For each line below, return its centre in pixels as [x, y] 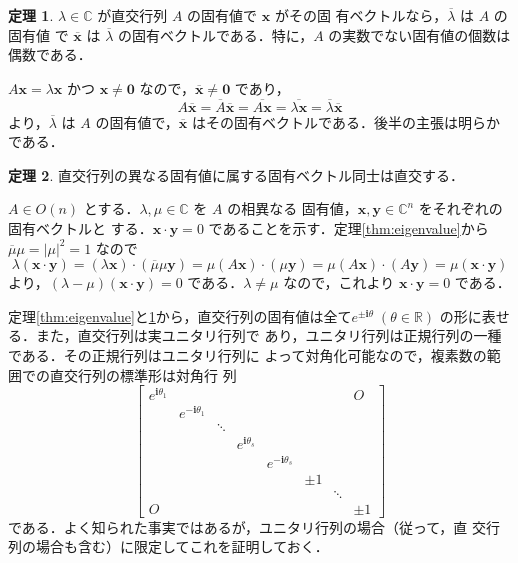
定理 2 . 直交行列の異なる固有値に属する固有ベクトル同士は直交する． [236, 174]
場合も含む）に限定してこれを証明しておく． [182, 546]
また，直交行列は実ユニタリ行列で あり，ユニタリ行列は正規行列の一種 [268, 335]
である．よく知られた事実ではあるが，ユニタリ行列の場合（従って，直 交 [247, 526]
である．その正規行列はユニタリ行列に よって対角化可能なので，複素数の [247, 354]
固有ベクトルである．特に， [222, 34]
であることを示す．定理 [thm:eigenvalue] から [348, 227]
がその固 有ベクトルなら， [361, 15]
